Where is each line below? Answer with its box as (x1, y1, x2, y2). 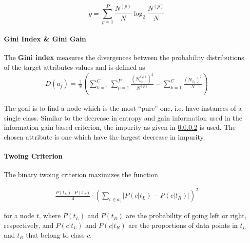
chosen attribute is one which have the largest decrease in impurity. (4, 131, 205, 142)
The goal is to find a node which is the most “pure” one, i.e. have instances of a (4, 103, 242, 113)
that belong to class (26, 229, 85, 240)
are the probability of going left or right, (126, 210, 247, 221)
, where (39, 210, 61, 221)
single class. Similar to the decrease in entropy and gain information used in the (4, 112, 242, 122)
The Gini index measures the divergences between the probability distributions (4, 52, 244, 62)
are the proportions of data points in (128, 220, 238, 230)
